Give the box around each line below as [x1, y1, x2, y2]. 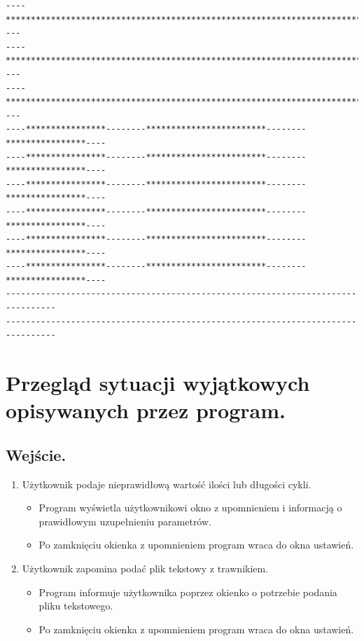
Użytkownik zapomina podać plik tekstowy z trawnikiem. [22, 560, 269, 575]
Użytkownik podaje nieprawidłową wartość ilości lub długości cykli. [22, 476, 311, 491]
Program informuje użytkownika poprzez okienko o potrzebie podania [38, 584, 337, 599]
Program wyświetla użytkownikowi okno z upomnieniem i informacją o [38, 500, 342, 515]
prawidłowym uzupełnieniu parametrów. [38, 514, 211, 528]
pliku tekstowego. [38, 598, 113, 613]
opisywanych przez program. [6, 396, 286, 425]
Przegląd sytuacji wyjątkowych [6, 368, 310, 397]
